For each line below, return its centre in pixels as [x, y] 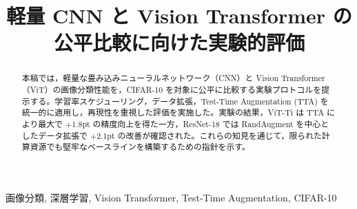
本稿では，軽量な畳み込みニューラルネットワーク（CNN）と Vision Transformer [173, 78]
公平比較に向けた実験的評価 [179, 42]
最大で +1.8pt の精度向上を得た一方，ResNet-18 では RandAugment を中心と [184, 123]
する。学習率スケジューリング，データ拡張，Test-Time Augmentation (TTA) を [179, 101]
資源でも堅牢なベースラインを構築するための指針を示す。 [140, 147]
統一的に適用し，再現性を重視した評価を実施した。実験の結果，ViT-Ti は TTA [173, 112]
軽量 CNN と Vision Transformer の [179, 15]
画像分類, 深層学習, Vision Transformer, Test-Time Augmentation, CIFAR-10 [171, 197]
